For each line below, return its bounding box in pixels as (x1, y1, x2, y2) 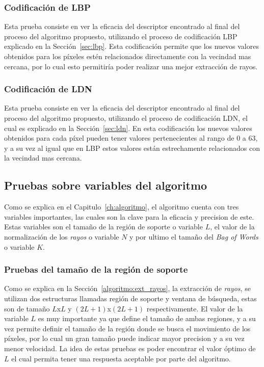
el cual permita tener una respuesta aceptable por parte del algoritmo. (11, 353, 231, 363)
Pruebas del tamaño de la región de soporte (4, 263, 188, 276)
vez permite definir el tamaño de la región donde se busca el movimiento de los (4, 323, 251, 333)
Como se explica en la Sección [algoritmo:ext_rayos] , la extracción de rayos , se (4, 283, 251, 294)
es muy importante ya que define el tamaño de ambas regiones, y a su (38, 313, 256, 324)
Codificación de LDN (4, 83, 92, 95)
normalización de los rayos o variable (4, 231, 119, 242)
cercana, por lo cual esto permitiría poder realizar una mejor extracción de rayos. (4, 61, 258, 71)
